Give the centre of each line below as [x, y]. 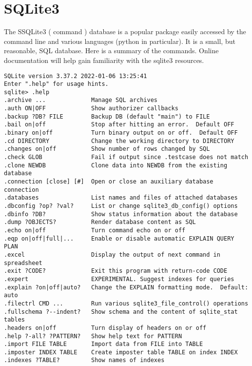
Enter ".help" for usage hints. [56, 84]
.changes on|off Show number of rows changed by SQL [107, 149]
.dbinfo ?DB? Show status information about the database [121, 214]
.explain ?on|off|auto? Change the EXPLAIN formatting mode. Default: [126, 287]
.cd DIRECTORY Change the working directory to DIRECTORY [119, 141]
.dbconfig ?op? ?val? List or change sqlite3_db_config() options [121, 206]
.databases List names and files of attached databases [121, 198]
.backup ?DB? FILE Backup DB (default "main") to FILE [107, 116]
